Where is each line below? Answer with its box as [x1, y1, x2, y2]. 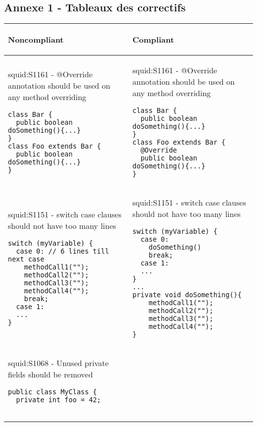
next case [8, 255, 44, 264]
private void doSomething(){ [132, 291, 242, 299]
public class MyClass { [8, 388, 97, 396]
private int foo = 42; [16, 396, 101, 404]
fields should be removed [8, 369, 93, 380]
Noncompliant [8, 34, 64, 46]
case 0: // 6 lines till [16, 247, 109, 256]
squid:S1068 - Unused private [8, 357, 109, 369]
